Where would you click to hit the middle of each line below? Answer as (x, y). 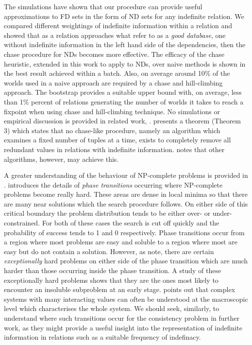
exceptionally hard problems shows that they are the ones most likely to (111, 280)
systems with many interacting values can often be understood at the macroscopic (126, 299)
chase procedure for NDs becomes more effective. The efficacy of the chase (114, 54)
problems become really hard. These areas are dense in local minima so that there (126, 194)
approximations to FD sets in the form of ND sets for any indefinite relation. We (124, 16)
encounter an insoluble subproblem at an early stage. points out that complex (120, 289)
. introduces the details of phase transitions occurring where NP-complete (113, 184)
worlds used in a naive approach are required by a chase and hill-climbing (113, 82)
